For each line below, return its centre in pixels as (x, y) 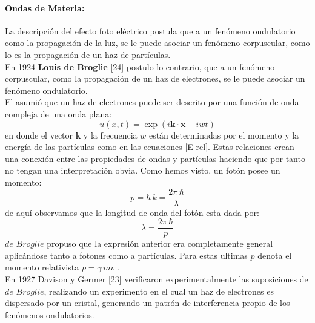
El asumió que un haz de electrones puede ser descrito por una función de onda (152, 102)
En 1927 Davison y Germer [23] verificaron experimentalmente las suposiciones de (157, 279)
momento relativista (42, 267)
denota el (275, 255)
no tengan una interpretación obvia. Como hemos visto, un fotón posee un (143, 170)
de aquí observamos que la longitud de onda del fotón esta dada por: (132, 212)
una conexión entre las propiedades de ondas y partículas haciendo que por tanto (155, 158)
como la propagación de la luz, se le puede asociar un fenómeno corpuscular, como (157, 43)
